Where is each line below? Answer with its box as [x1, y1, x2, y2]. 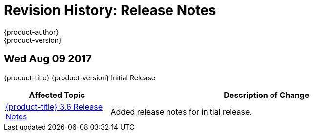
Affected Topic [29, 90, 85, 100]
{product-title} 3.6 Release [5, 101, 103, 112]
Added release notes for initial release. [110, 106, 252, 116]
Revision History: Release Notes [4, 2, 216, 19]
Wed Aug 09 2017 [4, 53, 92, 65]
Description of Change [224, 90, 310, 100]
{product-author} [4, 27, 59, 36]
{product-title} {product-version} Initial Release [4, 73, 156, 82]
